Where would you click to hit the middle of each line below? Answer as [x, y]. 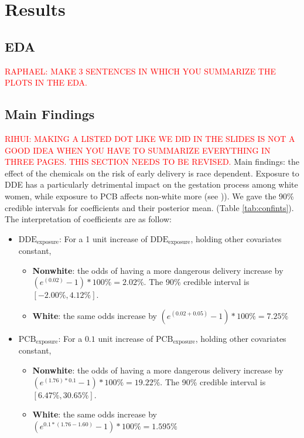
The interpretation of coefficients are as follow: [88, 219]
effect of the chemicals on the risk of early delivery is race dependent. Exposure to [152, 173]
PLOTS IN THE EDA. [46, 82]
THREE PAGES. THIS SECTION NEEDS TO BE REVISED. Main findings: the [152, 162]
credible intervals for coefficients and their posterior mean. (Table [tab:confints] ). [149, 207]
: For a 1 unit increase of [103, 238]
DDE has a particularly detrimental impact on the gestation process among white [151, 184]
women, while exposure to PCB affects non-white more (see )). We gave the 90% [149, 196]
